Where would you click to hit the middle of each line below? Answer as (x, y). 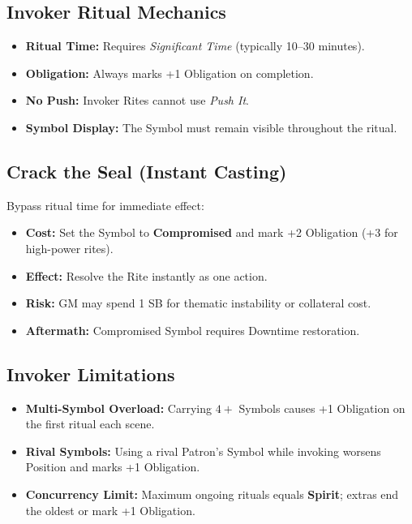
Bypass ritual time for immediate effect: (105, 205)
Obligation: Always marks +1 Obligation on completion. (170, 73)
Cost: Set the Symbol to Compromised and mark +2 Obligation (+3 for (212, 232)
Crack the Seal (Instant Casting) (147, 171)
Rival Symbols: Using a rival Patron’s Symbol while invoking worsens (203, 451)
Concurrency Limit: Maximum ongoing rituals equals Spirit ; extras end (212, 494)
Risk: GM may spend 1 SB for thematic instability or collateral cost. (198, 303)
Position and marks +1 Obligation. (113, 467)
